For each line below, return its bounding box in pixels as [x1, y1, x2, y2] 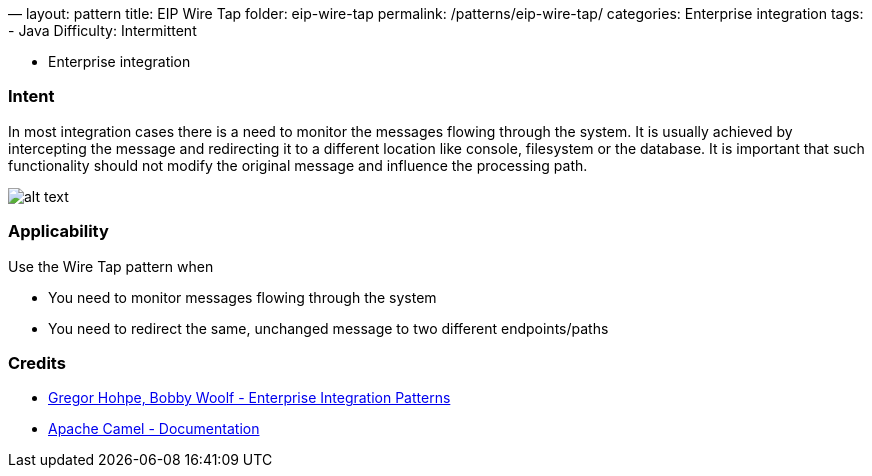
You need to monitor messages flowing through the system [48, 288, 437, 306]
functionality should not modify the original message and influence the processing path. [8, 156, 588, 174]
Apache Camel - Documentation [48, 420, 260, 438]
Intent [8, 86, 55, 107]
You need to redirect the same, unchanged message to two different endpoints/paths [48, 319, 609, 337]
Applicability [8, 221, 109, 242]
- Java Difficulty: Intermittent [8, 22, 197, 39]
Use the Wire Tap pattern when [8, 257, 214, 275]
